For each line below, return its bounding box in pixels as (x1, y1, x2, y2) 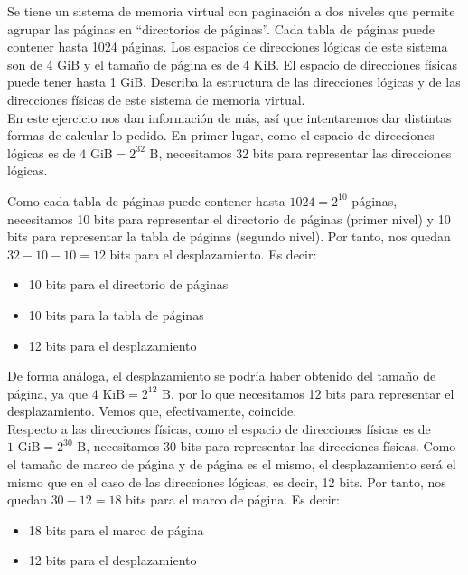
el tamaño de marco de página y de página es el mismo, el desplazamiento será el (7, 455, 456, 474)
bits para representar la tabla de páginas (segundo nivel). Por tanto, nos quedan (7, 227, 451, 246)
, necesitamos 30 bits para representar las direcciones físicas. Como (86, 437, 456, 456)
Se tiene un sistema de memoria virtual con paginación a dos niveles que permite (7, 2, 455, 20)
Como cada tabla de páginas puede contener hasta (7, 191, 285, 210)
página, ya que (7, 383, 89, 402)
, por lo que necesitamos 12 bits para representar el (170, 383, 454, 402)
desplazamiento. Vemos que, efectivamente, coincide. (7, 401, 297, 420)
